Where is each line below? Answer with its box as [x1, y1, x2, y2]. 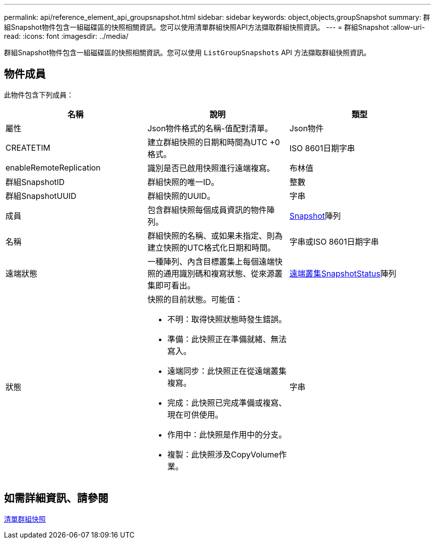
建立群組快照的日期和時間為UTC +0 [147, 137, 280, 147]
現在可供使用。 [167, 409, 223, 420]
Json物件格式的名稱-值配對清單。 [147, 123, 273, 133]
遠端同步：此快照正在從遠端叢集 [167, 365, 287, 376]
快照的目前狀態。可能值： [147, 294, 243, 304]
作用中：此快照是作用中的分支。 [167, 429, 287, 440]
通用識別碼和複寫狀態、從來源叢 [163, 268, 283, 278]
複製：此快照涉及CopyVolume [167, 449, 279, 459]
